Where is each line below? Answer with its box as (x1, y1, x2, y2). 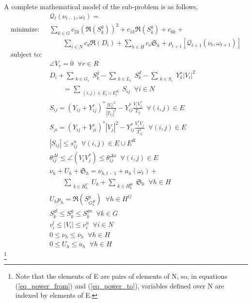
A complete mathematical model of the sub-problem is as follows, (4, 1, 198, 11)
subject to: (11, 51, 42, 58)
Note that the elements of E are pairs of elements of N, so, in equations (15, 271, 227, 281)
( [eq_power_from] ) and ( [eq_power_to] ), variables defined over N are (15, 280, 224, 290)
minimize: (11, 26, 40, 33)
